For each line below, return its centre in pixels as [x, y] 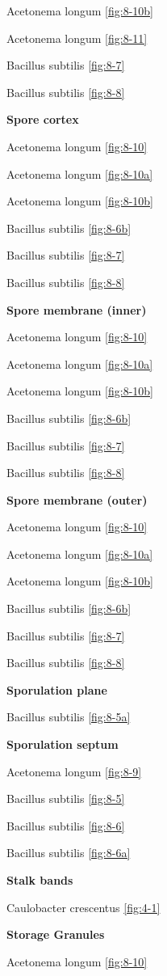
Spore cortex [43, 119]
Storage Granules [56, 934]
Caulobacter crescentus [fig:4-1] [83, 907]
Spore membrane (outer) [77, 499]
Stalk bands [40, 880]
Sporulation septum [63, 744]
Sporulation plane [57, 689]
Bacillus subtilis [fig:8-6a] [69, 853]
